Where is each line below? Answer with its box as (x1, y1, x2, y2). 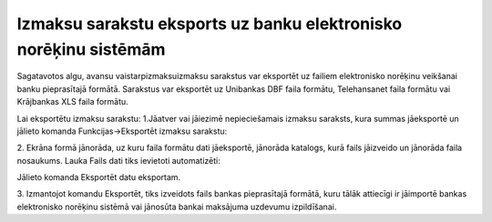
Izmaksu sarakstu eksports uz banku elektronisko (16, 14, 403, 34)
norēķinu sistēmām (16, 39, 166, 59)
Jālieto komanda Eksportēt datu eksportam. (16, 172, 181, 183)
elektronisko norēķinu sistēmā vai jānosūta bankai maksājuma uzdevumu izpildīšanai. (16, 201, 337, 212)
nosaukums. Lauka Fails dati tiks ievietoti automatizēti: (16, 155, 220, 166)
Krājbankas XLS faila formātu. (16, 96, 129, 107)
